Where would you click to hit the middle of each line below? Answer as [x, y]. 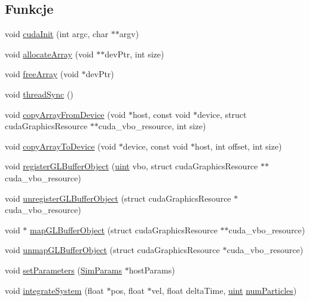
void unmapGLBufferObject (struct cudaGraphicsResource [112, 250]
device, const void [155, 146]
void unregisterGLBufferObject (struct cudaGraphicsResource [118, 198]
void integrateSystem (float [54, 290]
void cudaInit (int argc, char [57, 34]
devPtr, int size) [134, 54]
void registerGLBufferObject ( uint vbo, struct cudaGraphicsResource [131, 166]
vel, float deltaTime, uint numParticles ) [224, 290]
